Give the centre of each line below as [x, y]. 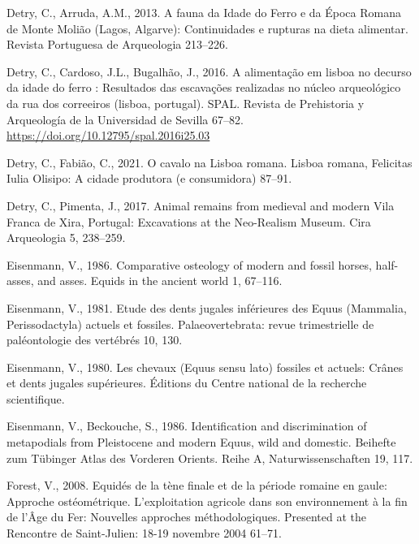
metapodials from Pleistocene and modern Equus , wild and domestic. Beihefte [201, 442]
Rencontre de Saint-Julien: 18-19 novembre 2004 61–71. [144, 533]
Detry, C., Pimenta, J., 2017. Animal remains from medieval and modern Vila [201, 205]
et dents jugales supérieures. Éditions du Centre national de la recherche [187, 383]
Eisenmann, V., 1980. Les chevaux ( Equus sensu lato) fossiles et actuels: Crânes [205, 367]
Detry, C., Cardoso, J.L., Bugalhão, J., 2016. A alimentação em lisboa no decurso [209, 71]
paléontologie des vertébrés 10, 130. [95, 340]
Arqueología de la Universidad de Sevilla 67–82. [125, 119]
